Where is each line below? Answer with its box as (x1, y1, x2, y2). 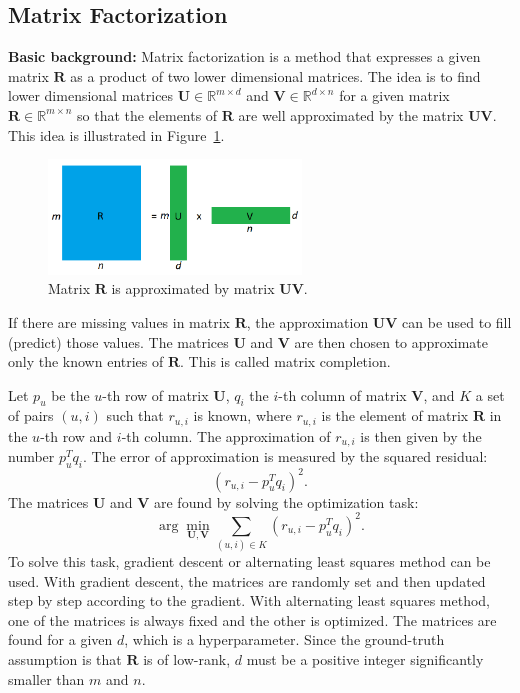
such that (106, 405, 164, 426)
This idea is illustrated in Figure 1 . (8, 124, 225, 145)
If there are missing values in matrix (8, 311, 230, 332)
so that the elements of (77, 104, 218, 125)
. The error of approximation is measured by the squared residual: (82, 446, 488, 467)
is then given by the (360, 425, 482, 446)
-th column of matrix (278, 384, 407, 405)
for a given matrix (339, 85, 450, 106)
